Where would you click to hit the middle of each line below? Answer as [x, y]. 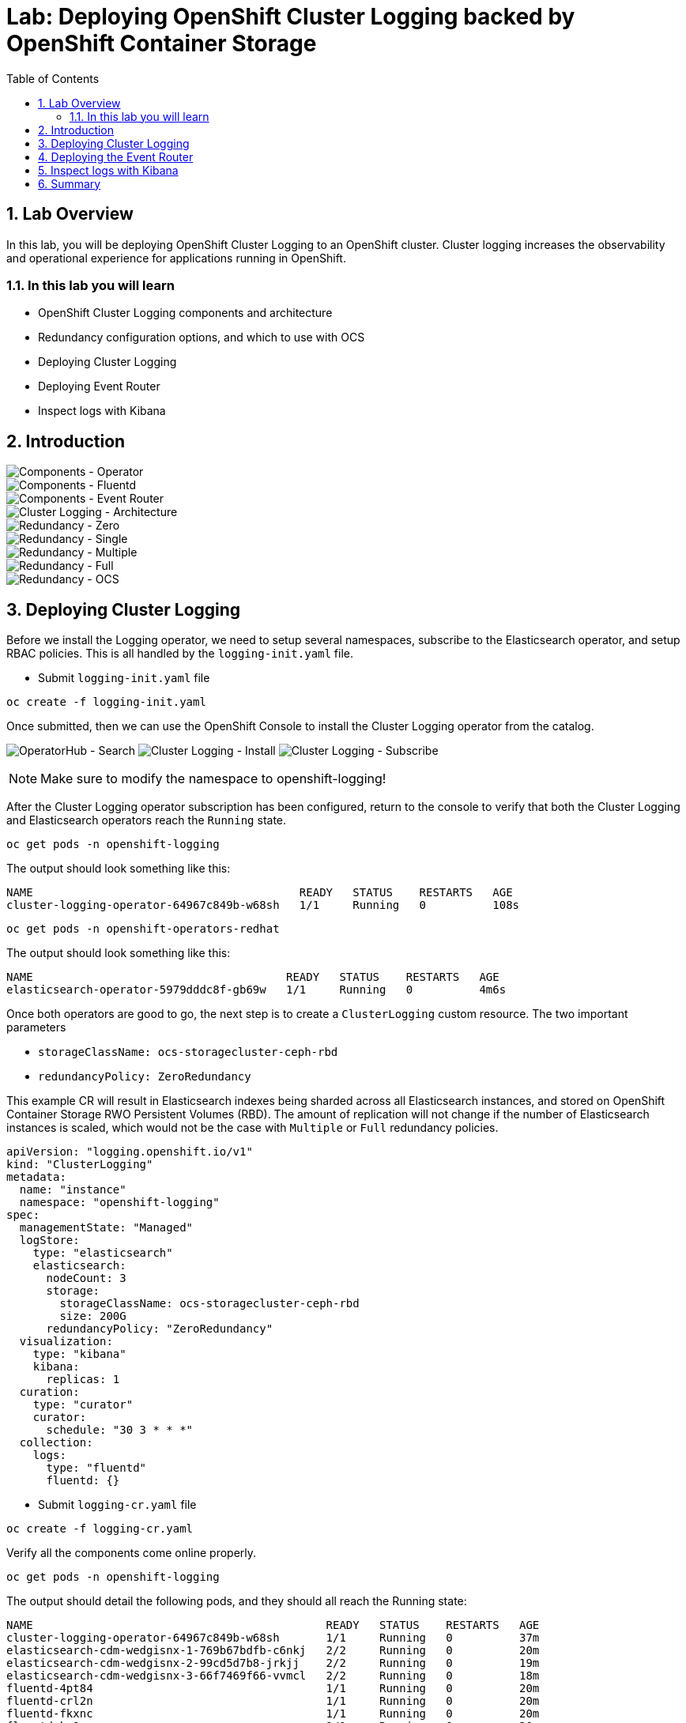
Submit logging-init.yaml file [124, 678]
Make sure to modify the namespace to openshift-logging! [213, 779]
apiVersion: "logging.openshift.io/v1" [130, 1152]
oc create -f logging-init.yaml [106, 702]
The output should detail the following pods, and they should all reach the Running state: [237, 1601]
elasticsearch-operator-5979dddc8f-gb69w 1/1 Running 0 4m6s [256, 990]
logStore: [49, 1240]
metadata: [36, 1177]
